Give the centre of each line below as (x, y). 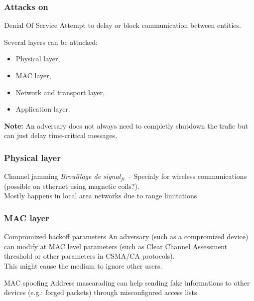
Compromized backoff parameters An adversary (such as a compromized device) (126, 236)
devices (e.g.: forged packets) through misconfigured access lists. (102, 292)
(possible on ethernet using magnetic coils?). (72, 186)
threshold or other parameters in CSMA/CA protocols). (89, 256)
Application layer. (43, 109)
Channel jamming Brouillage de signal (63, 176)
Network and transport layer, (60, 92)
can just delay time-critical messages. (61, 135)
